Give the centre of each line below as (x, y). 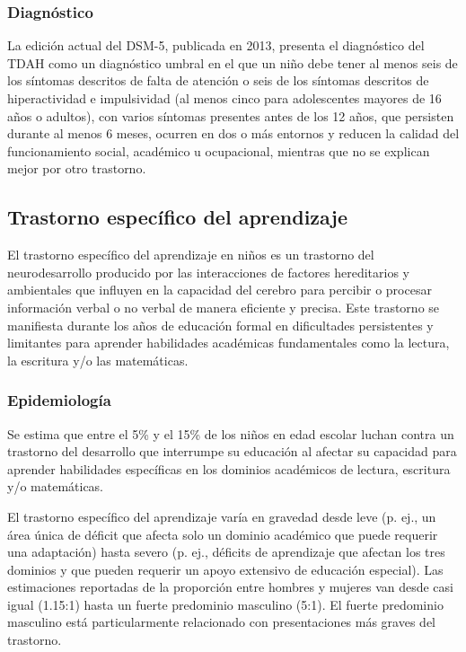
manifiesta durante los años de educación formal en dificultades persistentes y (220, 325)
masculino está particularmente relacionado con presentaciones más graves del (221, 622)
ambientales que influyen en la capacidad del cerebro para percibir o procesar (220, 290)
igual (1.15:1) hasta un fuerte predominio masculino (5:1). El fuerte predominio (225, 604)
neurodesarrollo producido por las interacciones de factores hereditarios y (208, 272)
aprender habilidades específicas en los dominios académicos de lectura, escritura (229, 468)
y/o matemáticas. (56, 486)
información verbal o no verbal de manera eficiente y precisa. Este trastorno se (224, 307)
